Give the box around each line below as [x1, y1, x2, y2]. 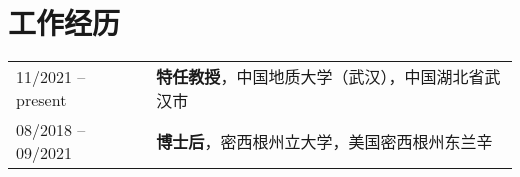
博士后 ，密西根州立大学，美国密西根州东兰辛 [156, 130, 493, 154]
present [16, 88, 67, 112]
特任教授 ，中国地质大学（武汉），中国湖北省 [156, 65, 485, 89]
